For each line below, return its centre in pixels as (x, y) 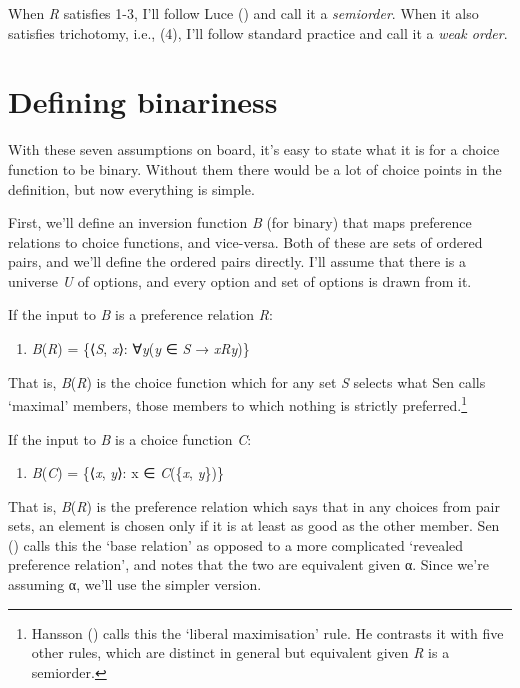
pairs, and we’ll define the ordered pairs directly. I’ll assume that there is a (237, 261)
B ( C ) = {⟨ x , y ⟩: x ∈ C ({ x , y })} (127, 472)
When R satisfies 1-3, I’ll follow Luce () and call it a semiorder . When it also (243, 13)
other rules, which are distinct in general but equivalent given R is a (240, 652)
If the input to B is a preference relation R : (140, 314)
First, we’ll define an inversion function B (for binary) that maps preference (240, 222)
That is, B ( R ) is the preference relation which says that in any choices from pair (254, 505)
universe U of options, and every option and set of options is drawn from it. (240, 280)
